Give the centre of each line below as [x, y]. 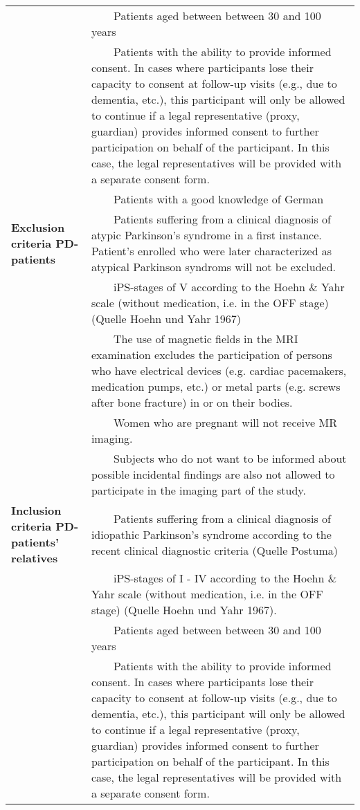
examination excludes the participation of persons [211, 355]
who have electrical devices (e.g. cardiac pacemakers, [219, 370]
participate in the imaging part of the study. [198, 490]
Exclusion [38, 227]
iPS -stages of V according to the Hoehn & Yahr [229, 287]
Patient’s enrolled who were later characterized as [211, 251]
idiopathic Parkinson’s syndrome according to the [211, 534]
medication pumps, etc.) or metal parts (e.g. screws [216, 386]
